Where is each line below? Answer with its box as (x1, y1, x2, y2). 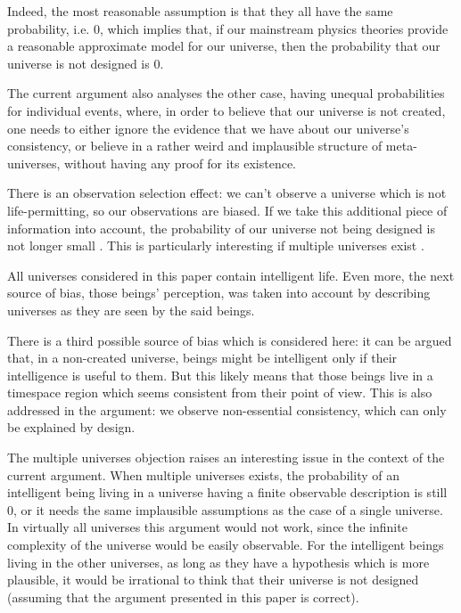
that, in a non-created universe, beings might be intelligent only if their (7, 348, 398, 367)
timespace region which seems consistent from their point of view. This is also (7, 383, 432, 402)
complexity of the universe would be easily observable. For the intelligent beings (7, 535, 444, 554)
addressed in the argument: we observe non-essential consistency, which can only (7, 400, 447, 419)
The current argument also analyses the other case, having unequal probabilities (7, 84, 445, 102)
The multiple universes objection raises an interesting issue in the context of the (7, 448, 445, 467)
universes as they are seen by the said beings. (7, 300, 255, 319)
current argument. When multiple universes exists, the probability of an (7, 465, 399, 484)
